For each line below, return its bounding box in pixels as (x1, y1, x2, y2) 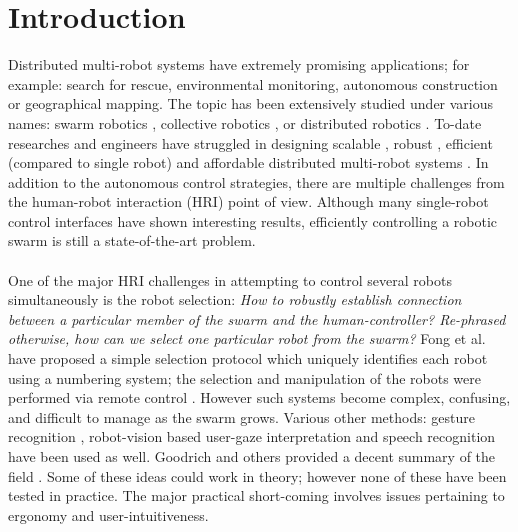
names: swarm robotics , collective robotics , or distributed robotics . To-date (8, 112, 482, 133)
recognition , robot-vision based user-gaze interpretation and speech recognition (8, 426, 496, 447)
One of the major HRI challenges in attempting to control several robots (8, 269, 452, 290)
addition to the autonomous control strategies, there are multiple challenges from (8, 171, 505, 192)
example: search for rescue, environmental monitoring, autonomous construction (8, 73, 498, 94)
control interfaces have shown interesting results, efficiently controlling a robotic (8, 210, 498, 231)
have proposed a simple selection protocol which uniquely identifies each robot (8, 348, 488, 369)
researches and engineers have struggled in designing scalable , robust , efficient (8, 132, 493, 153)
